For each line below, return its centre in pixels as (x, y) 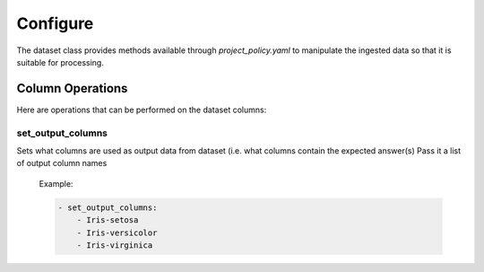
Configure (55, 23)
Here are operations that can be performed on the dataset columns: (142, 110)
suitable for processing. (60, 62)
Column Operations (72, 88)
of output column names (62, 163)
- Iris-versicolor (117, 233)
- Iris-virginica (115, 245)
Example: (56, 183)
